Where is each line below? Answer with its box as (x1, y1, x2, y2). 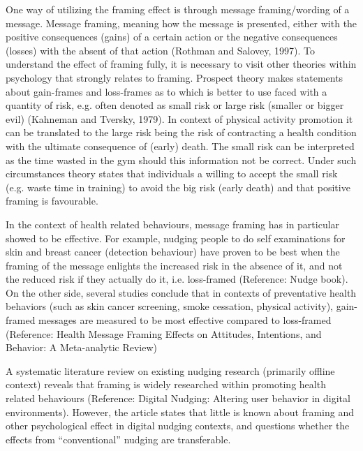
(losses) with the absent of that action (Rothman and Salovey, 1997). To (6, 43, 316, 57)
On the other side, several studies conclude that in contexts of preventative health (6, 285, 357, 300)
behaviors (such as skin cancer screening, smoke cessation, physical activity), (6, 299, 333, 313)
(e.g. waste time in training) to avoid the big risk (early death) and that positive (6, 179, 350, 194)
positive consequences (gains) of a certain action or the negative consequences (6, 29, 338, 44)
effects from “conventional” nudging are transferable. (6, 431, 231, 446)
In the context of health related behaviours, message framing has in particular (6, 216, 340, 231)
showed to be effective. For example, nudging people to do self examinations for (6, 230, 346, 245)
